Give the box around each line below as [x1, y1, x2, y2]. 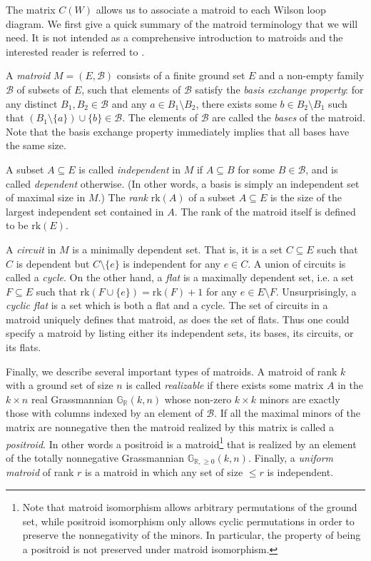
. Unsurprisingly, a [275, 283, 357, 298]
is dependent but [16, 256, 90, 271]
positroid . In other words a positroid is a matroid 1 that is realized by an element [6, 434, 357, 451]
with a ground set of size [6, 378, 113, 393]
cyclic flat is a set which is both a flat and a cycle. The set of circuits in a [6, 298, 328, 313]
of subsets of [16, 81, 71, 96]
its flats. [6, 340, 41, 355]
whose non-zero [164, 391, 232, 406]
